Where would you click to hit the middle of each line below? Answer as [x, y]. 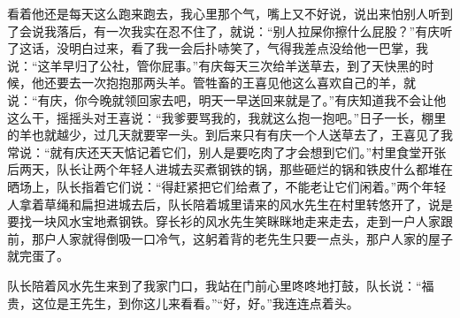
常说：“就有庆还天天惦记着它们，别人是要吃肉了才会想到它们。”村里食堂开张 [227, 151]
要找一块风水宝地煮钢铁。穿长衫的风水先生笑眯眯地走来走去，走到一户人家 [224, 221]
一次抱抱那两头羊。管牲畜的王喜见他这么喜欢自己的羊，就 [248, 83]
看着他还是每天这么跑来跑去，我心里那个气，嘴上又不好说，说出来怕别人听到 [230, 13]
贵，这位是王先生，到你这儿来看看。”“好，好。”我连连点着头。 [183, 303]
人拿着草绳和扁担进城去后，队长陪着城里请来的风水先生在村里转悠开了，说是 [230, 204]
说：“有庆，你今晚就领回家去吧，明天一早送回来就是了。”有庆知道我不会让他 [227, 99]
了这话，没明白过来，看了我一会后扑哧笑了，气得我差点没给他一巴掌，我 [218, 48]
